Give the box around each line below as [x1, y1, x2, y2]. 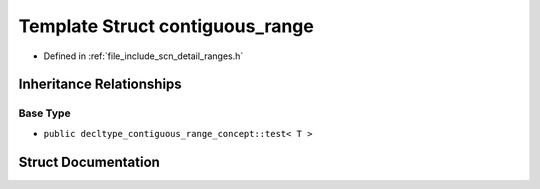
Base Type [18, 106, 71, 120]
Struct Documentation [18, 153, 160, 170]
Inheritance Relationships [18, 76, 182, 93]
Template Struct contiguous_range [18, 15, 314, 37]
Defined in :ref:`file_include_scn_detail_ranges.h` [43, 50, 244, 62]
